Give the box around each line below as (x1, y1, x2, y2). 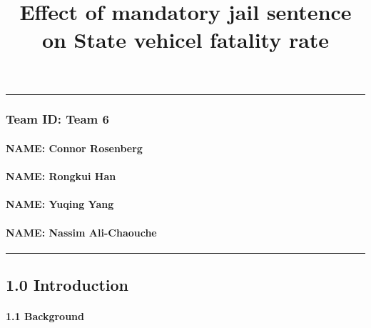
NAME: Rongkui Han (6, 169, 116, 184)
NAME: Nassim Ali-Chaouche (6, 224, 157, 239)
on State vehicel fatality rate (41, 25, 330, 54)
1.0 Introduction (6, 274, 129, 296)
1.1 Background (6, 309, 84, 324)
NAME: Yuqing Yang (6, 197, 114, 212)
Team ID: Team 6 (6, 110, 109, 128)
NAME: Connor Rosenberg (6, 141, 143, 155)
